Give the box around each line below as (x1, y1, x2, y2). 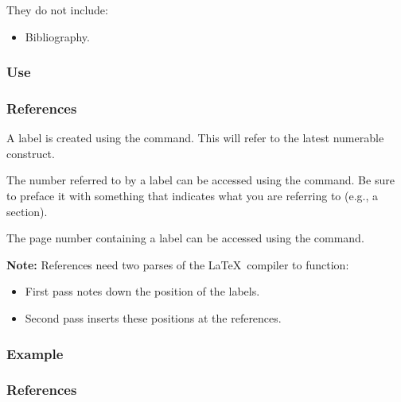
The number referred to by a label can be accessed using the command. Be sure (6, 172, 395, 188)
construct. (6, 145, 55, 161)
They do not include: (6, 2, 108, 17)
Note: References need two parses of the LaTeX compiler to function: (6, 256, 349, 273)
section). (6, 203, 48, 219)
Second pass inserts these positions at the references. (25, 310, 282, 326)
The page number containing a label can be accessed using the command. (6, 230, 364, 246)
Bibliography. (25, 28, 90, 44)
